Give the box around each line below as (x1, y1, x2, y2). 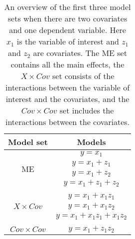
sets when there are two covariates (7, 12, 128, 24)
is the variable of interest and (16, 35, 119, 47)
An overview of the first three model (4, 1, 131, 12)
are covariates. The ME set (33, 47, 127, 58)
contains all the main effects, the (10, 58, 125, 70)
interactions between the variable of (5, 81, 130, 93)
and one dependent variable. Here (9, 24, 126, 35)
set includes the (59, 104, 114, 116)
